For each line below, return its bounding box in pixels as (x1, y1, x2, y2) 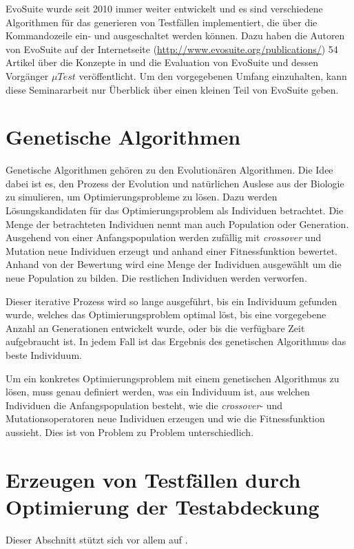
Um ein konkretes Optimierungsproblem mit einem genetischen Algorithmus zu (6, 371, 340, 385)
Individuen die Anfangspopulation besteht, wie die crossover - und (6, 397, 283, 412)
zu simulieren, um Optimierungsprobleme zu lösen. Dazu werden (6, 189, 278, 204)
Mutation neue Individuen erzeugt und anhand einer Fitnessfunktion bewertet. (6, 243, 337, 258)
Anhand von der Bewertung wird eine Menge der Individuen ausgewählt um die (6, 257, 342, 271)
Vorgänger (6, 68, 49, 83)
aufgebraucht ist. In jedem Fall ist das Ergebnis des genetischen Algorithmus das (6, 334, 346, 349)
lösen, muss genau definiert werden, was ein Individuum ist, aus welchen (6, 384, 310, 399)
